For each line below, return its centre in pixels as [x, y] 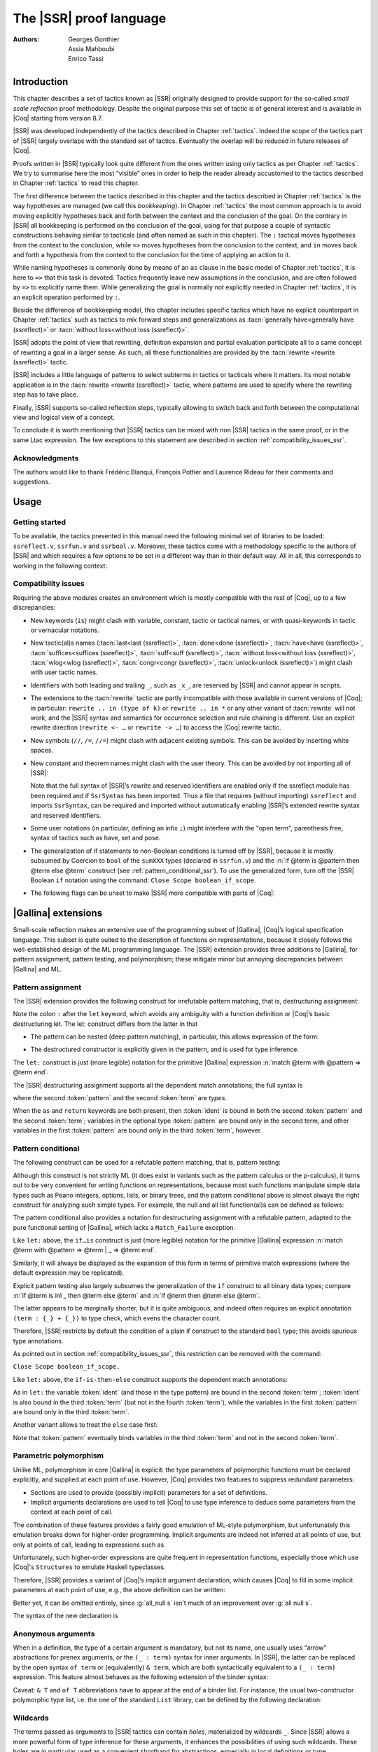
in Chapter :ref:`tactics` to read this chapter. [76, 183]
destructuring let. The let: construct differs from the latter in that [105, 1024]
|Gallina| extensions [58, 913]
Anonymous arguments [54, 1634]
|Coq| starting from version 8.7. [58, 118]
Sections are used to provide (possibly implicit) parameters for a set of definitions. [149, 1492]
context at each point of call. [72, 1512]
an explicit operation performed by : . [66, 297]
